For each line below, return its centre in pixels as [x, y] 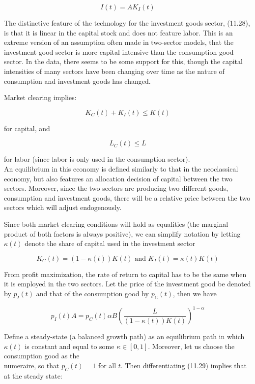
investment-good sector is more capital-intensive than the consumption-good [119, 52]
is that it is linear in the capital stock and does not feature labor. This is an [118, 32]
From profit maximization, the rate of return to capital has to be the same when [125, 274]
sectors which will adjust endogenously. [63, 207]
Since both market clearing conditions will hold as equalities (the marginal [116, 224]
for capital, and [27, 128]
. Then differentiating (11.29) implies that [184, 365]
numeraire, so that [32, 365]
